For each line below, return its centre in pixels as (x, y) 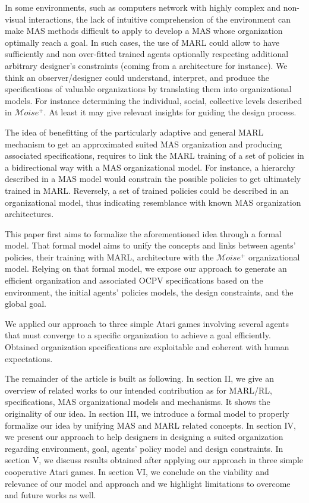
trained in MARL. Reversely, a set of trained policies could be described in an (147, 190)
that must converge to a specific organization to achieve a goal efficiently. (138, 335)
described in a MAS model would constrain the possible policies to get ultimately (153, 179)
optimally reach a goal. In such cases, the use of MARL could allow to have (142, 42)
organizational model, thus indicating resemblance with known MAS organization (153, 202)
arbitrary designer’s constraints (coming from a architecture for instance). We (146, 65)
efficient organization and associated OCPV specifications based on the (134, 280)
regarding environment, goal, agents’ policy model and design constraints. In (144, 448)
